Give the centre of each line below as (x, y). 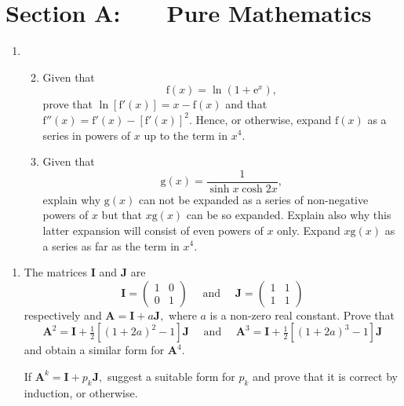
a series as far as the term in (111, 245)
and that (246, 104)
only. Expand (309, 230)
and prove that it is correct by (325, 376)
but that (122, 215)
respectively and (63, 315)
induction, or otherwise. (81, 392)
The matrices (56, 272)
